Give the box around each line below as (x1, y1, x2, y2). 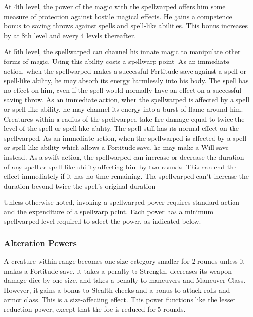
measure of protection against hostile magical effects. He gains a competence (4, 11, 232, 21)
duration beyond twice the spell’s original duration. (4, 180, 157, 190)
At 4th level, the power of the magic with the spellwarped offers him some (4, 1, 226, 11)
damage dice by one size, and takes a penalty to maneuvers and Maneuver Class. (4, 275, 246, 285)
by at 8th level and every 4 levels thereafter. (4, 30, 136, 40)
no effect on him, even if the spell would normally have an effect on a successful (4, 85, 242, 95)
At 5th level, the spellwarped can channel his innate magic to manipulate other (4, 46, 241, 57)
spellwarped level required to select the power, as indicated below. (4, 216, 201, 226)
